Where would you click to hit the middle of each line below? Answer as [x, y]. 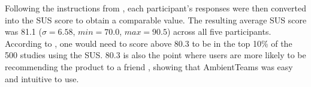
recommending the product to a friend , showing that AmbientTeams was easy [149, 66]
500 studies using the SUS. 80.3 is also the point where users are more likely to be [155, 55]
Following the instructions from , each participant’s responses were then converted [155, 8]
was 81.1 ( [23, 31]
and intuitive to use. [42, 78]
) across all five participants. [219, 31]
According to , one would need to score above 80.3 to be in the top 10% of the [149, 43]
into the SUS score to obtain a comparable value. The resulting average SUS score [156, 19]
